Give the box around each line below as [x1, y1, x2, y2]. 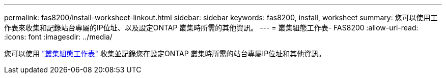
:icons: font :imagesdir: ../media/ [4, 32, 113, 41]
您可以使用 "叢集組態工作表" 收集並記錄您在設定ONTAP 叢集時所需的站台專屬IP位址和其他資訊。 [4, 49, 326, 58]
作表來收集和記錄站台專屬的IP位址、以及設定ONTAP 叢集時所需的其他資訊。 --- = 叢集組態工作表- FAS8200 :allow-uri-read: [4, 23, 419, 32]
